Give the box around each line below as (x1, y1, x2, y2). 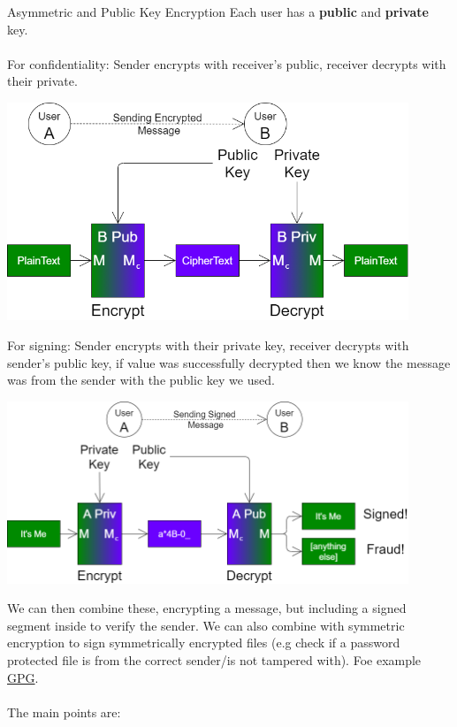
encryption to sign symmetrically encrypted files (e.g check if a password (7, 633, 400, 652)
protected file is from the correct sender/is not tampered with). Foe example (7, 651, 422, 670)
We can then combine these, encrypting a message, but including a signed (7, 599, 407, 617)
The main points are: (7, 702, 121, 721)
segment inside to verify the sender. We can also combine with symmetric (7, 616, 405, 634)
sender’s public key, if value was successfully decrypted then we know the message (7, 353, 451, 371)
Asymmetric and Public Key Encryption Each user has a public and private (7, 3, 429, 20)
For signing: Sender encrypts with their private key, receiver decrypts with (7, 336, 409, 354)
